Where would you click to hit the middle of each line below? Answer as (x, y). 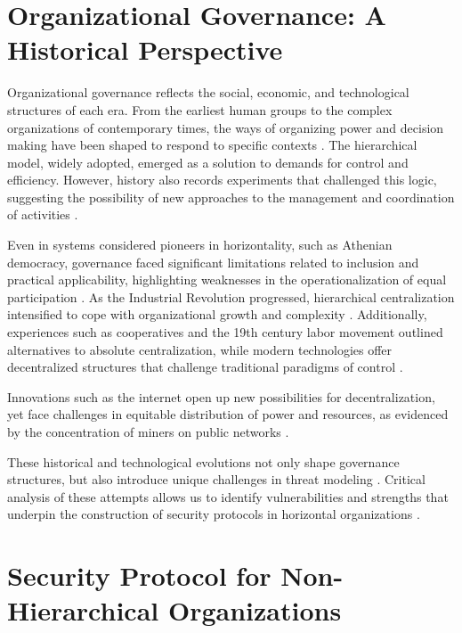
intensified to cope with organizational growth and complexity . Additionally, (217, 314)
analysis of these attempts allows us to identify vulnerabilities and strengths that (228, 496)
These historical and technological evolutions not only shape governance (203, 461)
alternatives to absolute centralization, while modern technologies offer (200, 349)
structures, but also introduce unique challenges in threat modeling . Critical (216, 479)
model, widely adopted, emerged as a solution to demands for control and (208, 162)
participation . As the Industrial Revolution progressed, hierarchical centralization (231, 296)
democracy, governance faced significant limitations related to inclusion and (213, 262)
